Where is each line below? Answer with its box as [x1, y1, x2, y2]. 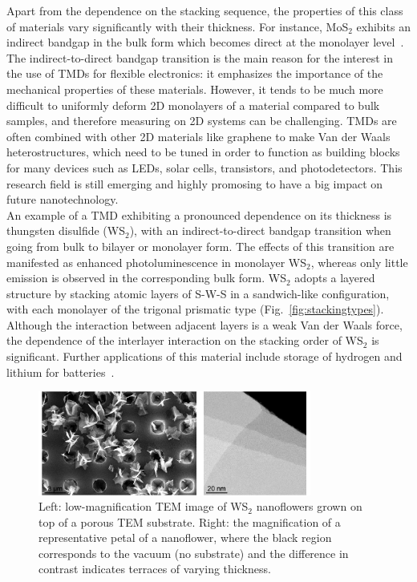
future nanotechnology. [6, 191, 119, 208]
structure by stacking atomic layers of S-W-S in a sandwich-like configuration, [6, 285, 390, 301]
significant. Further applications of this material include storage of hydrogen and [6, 348, 403, 365]
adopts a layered [294, 269, 375, 286]
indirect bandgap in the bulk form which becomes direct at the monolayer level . [6, 34, 404, 51]
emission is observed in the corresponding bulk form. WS [6, 269, 287, 286]
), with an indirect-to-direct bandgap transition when [129, 222, 391, 239]
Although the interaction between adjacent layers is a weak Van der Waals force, [6, 316, 403, 333]
